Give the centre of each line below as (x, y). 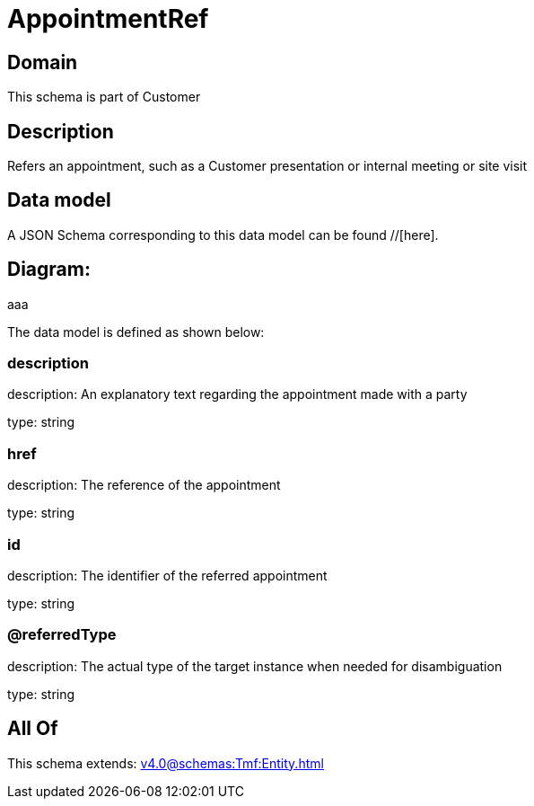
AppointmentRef (108, 19)
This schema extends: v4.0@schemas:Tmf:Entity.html (166, 763)
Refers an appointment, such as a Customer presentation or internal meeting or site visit (267, 166)
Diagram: (49, 270)
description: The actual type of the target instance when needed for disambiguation (255, 666)
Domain (43, 62)
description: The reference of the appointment (144, 485)
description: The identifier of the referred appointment (167, 575)
